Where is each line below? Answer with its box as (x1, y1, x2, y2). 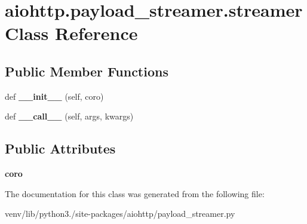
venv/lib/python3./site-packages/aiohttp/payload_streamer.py (5, 207, 235, 220)
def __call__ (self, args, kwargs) (5, 110, 134, 122)
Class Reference (5, 21, 138, 45)
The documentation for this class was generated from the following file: (5, 187, 265, 200)
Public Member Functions (5, 62, 168, 80)
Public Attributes (5, 139, 116, 158)
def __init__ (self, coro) (5, 90, 104, 102)
